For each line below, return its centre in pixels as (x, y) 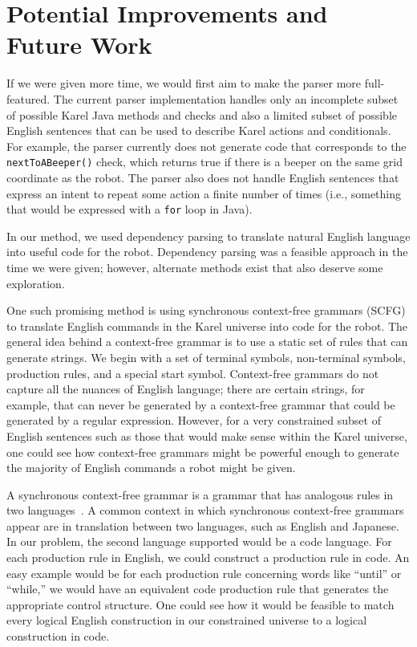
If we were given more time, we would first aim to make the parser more (184, 83)
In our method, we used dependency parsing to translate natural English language (208, 236)
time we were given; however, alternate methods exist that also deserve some (195, 267)
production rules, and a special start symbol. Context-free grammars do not (193, 373)
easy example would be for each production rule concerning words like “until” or (204, 573)
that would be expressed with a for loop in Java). (130, 209)
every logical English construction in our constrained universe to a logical (187, 620)
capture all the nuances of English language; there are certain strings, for (186, 389)
